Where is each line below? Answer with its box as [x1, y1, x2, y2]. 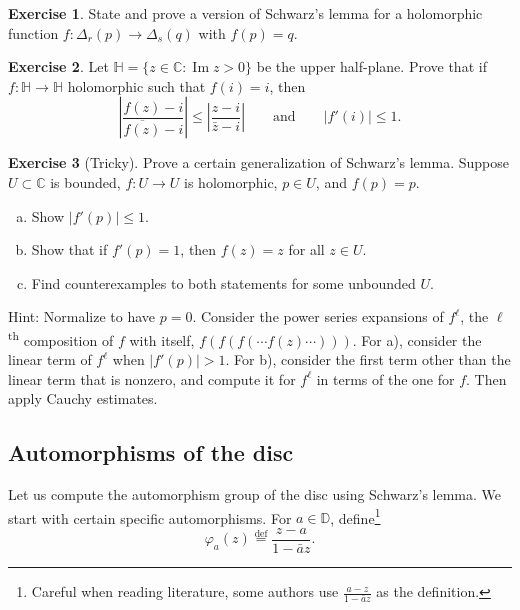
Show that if [31, 239, 108, 260]
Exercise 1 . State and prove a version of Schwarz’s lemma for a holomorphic [8, 3, 483, 23]
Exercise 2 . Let [8, 56, 109, 77]
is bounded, [50, 171, 121, 192]
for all [288, 239, 325, 260]
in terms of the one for [316, 368, 455, 389]
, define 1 [330, 504, 381, 528]
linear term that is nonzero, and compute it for [8, 368, 296, 389]
